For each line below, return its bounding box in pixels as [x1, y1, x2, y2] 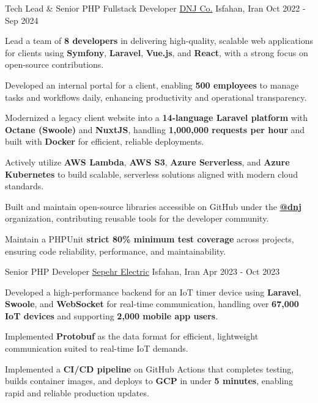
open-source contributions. [5, 58, 104, 71]
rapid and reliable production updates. [5, 386, 149, 399]
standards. [5, 180, 44, 192]
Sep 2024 [5, 13, 39, 26]
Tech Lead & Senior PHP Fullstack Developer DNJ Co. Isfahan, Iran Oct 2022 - [5, 2, 306, 14]
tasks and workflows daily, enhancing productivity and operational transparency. [5, 90, 307, 103]
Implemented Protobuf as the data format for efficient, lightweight [5, 330, 259, 343]
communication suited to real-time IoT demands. [5, 342, 188, 355]
